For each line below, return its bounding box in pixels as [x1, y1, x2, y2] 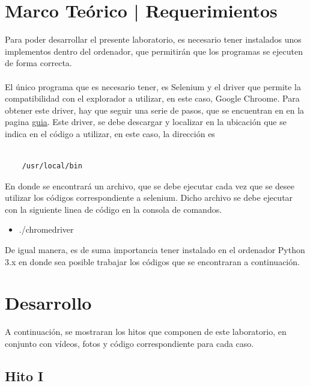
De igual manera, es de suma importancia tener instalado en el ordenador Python [5, 244, 305, 256]
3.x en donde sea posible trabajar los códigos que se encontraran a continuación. [5, 255, 300, 268]
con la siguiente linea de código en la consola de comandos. [5, 203, 222, 215]
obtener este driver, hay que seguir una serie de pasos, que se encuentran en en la [5, 103, 305, 116]
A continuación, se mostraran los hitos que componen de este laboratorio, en [5, 325, 287, 338]
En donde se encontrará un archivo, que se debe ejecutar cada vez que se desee [5, 179, 295, 192]
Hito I [5, 366, 44, 385]
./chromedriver [19, 223, 74, 236]
